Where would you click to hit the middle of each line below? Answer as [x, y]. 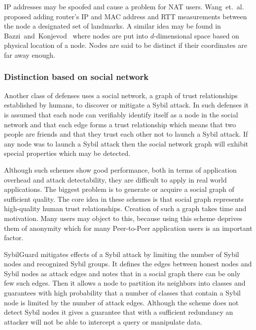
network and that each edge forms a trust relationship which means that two [120, 124]
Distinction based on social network [76, 77]
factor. [14, 238]
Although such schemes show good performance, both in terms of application [120, 169]
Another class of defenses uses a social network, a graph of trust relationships [121, 95]
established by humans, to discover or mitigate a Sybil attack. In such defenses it [127, 105]
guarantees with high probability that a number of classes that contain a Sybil [122, 293]
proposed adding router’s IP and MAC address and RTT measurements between [126, 16]
